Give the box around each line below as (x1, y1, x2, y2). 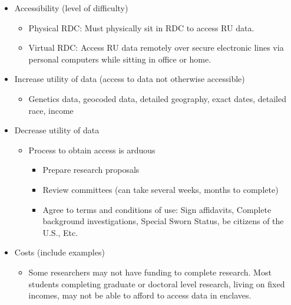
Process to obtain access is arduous (28, 143, 156, 156)
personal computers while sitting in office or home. (28, 53, 211, 65)
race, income (28, 104, 74, 116)
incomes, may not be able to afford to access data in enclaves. (28, 289, 252, 301)
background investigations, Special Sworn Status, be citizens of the (42, 215, 284, 227)
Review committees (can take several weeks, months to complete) (42, 183, 279, 195)
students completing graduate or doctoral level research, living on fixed (28, 277, 285, 290)
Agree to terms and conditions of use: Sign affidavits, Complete (42, 203, 272, 215)
